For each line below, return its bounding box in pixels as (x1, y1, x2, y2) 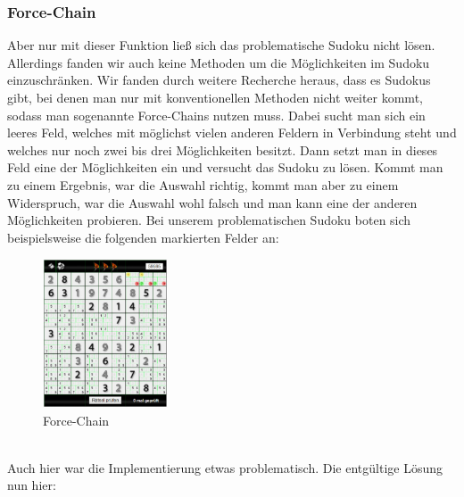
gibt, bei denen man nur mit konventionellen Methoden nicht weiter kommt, (7, 88, 423, 106)
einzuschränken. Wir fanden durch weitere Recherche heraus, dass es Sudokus (7, 70, 431, 89)
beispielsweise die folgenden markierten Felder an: (7, 228, 279, 246)
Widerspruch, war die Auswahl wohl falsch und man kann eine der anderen (7, 193, 418, 211)
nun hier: (7, 476, 56, 494)
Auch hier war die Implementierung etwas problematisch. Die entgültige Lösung (7, 458, 443, 476)
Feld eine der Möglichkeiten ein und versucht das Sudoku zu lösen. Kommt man (7, 158, 443, 177)
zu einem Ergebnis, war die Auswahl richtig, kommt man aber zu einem (7, 175, 399, 194)
